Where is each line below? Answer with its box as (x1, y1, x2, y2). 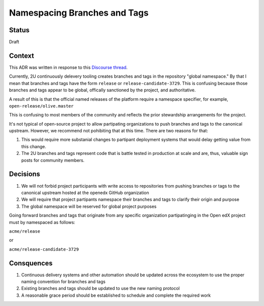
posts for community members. (21, 157, 85, 163)
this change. (21, 143, 46, 149)
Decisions (9, 170, 40, 178)
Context (9, 51, 34, 60)
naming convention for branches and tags (21, 279, 106, 284)
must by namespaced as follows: (9, 219, 75, 225)
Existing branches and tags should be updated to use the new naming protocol (21, 285, 180, 291)
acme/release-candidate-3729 (9, 246, 79, 252)
